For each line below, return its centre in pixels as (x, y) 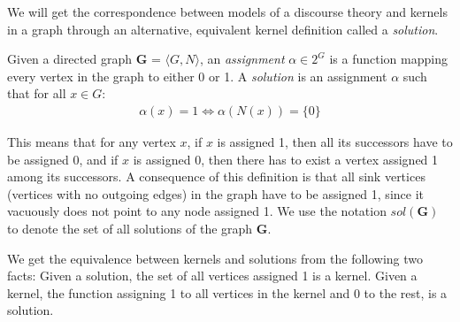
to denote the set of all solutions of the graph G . (139, 228)
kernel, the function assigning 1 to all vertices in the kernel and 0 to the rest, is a (227, 292)
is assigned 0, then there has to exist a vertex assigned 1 (286, 159)
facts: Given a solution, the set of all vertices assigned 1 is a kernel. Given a (212, 276)
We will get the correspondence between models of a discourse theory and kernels (227, 11)
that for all (37, 93)
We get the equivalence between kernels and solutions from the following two (215, 258)
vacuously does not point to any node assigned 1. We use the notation (197, 211)
